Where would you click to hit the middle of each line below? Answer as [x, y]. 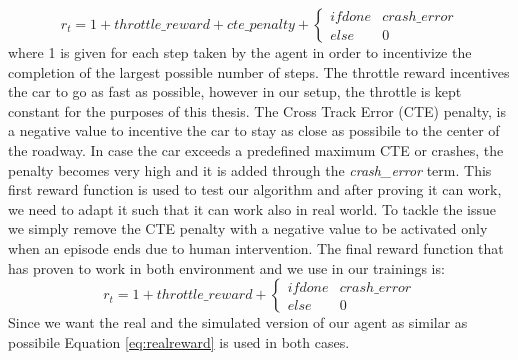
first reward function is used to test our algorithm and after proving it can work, [255, 189]
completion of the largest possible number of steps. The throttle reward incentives [259, 71]
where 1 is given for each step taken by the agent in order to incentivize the [240, 52]
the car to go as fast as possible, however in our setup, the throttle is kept [235, 91]
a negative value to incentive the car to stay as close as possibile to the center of [254, 130]
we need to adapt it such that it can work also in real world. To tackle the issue [252, 208]
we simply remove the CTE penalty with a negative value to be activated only [248, 228]
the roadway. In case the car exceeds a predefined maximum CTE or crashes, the [256, 149]
